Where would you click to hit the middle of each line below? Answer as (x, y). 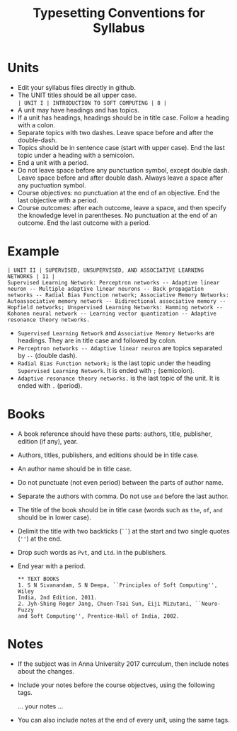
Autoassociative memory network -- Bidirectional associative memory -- (117, 301)
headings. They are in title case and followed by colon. (97, 340)
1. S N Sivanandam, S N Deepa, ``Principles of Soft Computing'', (117, 585)
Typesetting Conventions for (119, 13)
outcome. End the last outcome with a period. (84, 223)
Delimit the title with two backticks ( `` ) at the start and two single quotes (123, 531)
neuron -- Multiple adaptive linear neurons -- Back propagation (105, 289)
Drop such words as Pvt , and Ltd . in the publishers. (92, 552)
